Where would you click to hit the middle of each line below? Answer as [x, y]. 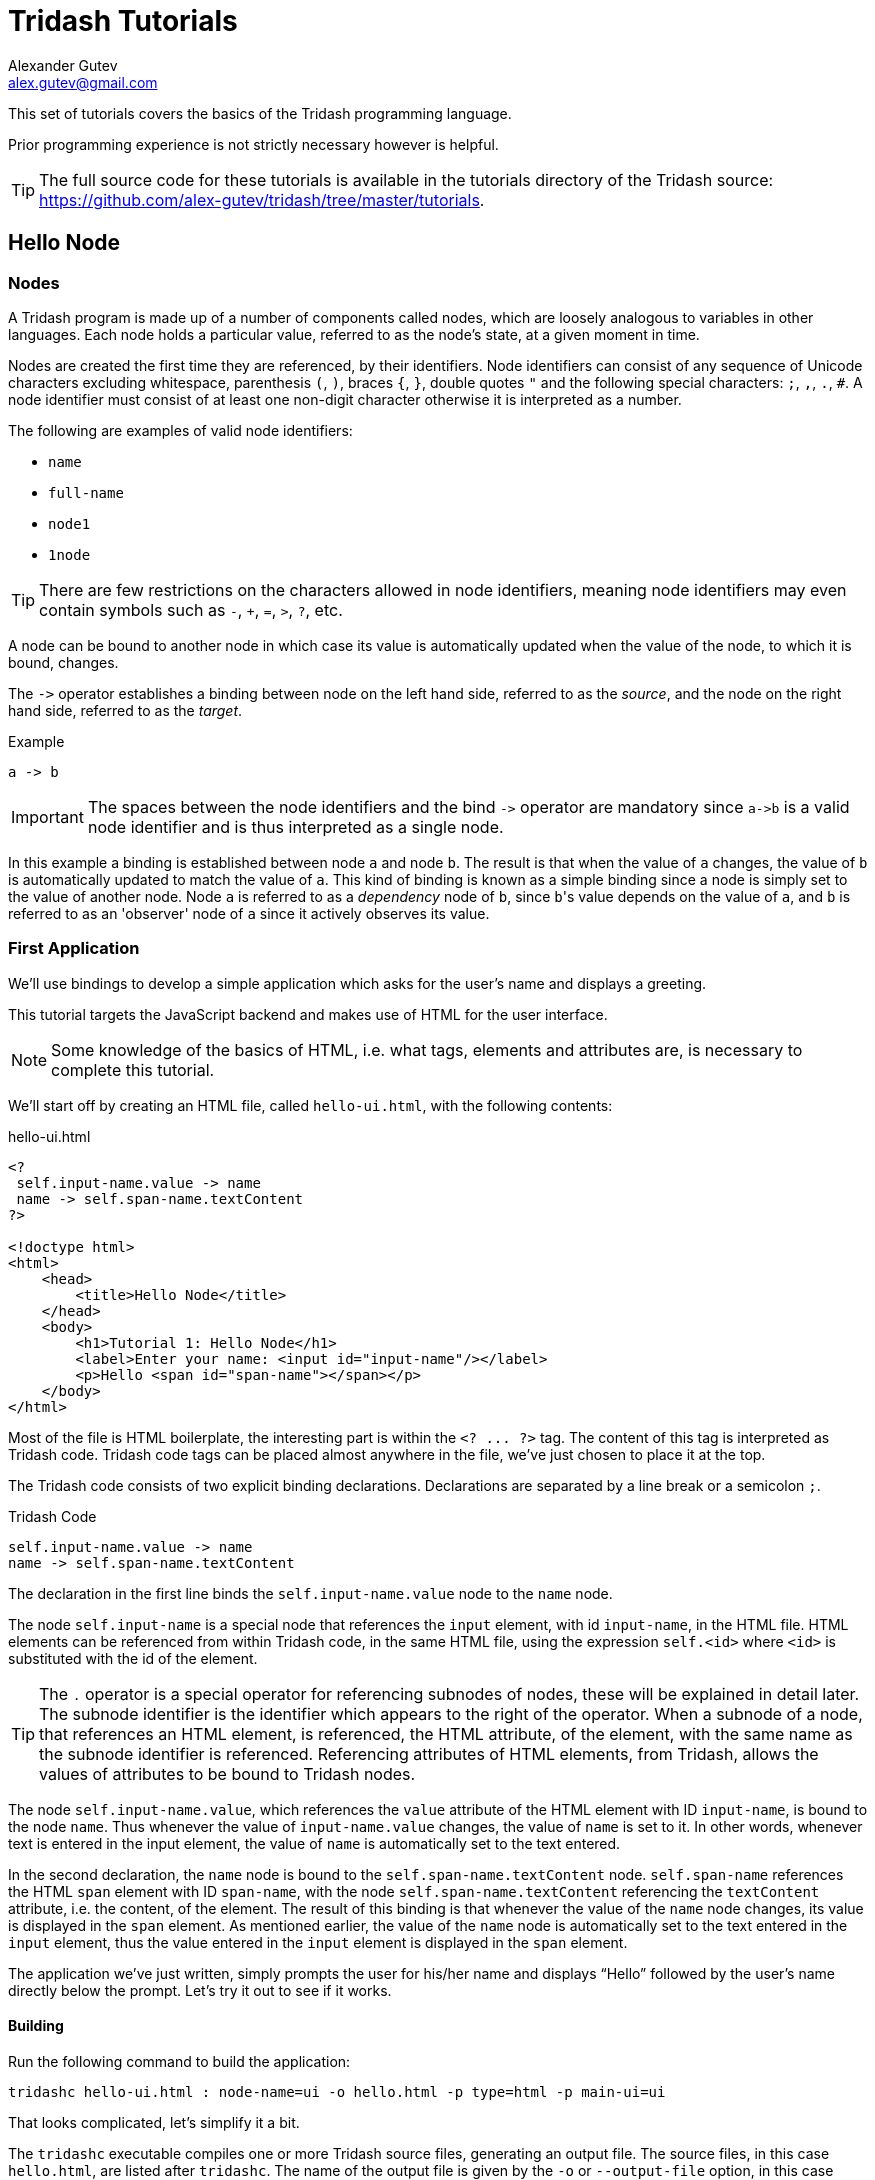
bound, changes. [63, 662]
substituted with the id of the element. [133, 1658]
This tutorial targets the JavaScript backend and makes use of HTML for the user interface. [308, 1014]
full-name [86, 492]
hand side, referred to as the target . [125, 710]
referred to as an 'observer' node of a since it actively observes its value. [249, 913]
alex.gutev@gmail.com [83, 82]
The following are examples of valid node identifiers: [180, 430]
